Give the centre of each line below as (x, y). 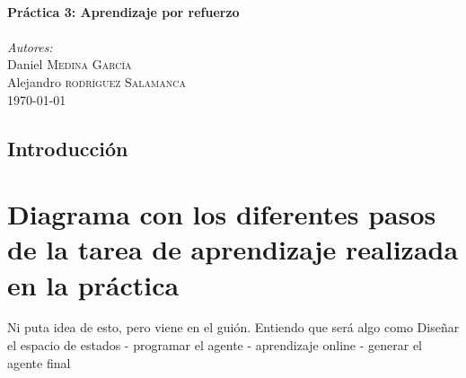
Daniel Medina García (70, 64)
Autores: (30, 46)
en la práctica (93, 284)
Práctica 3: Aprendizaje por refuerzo (123, 11)
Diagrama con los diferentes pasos (222, 214)
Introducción (68, 148)
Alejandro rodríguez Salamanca (97, 81)
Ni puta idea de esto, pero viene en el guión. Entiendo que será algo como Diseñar (233, 327)
